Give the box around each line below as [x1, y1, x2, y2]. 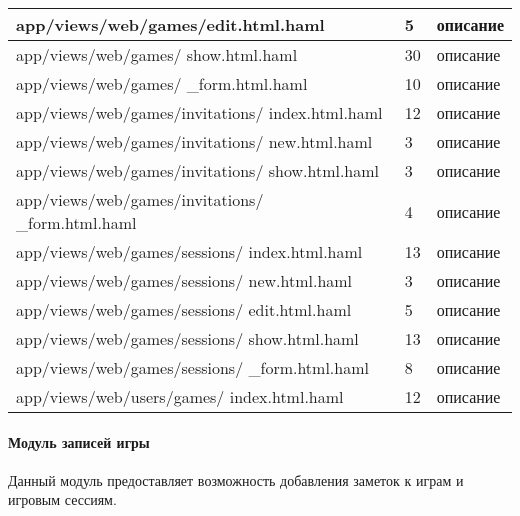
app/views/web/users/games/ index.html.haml [16, 385, 344, 408]
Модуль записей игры [8, 431, 150, 452]
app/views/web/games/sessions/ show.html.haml [16, 327, 359, 350]
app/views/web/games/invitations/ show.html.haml [16, 159, 380, 182]
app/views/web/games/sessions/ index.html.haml [16, 240, 363, 263]
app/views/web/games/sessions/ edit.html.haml [16, 298, 352, 321]
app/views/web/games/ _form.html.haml [16, 72, 308, 95]
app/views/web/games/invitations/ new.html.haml [16, 130, 373, 153]
